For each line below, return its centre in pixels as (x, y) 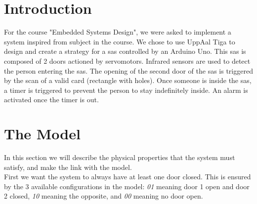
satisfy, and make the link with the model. (68, 167)
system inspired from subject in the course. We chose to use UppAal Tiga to (120, 41)
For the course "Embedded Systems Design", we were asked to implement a (118, 32)
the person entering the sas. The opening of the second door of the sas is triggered (128, 70)
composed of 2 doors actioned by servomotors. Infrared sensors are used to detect (127, 61)
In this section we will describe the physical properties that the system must (120, 157)
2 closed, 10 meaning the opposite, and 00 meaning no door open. (104, 196)
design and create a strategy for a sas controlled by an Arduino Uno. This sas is (125, 51)
